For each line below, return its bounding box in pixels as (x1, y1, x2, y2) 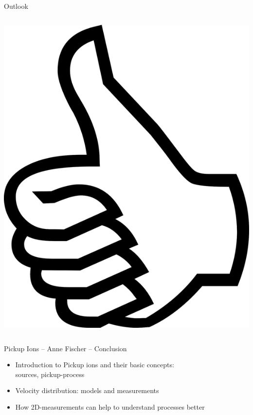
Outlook (4, 1, 28, 11)
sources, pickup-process (15, 369, 85, 379)
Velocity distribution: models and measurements (15, 385, 159, 396)
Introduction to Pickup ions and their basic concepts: (15, 359, 174, 370)
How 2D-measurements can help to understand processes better (15, 401, 205, 412)
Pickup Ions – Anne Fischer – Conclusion (4, 343, 127, 353)
